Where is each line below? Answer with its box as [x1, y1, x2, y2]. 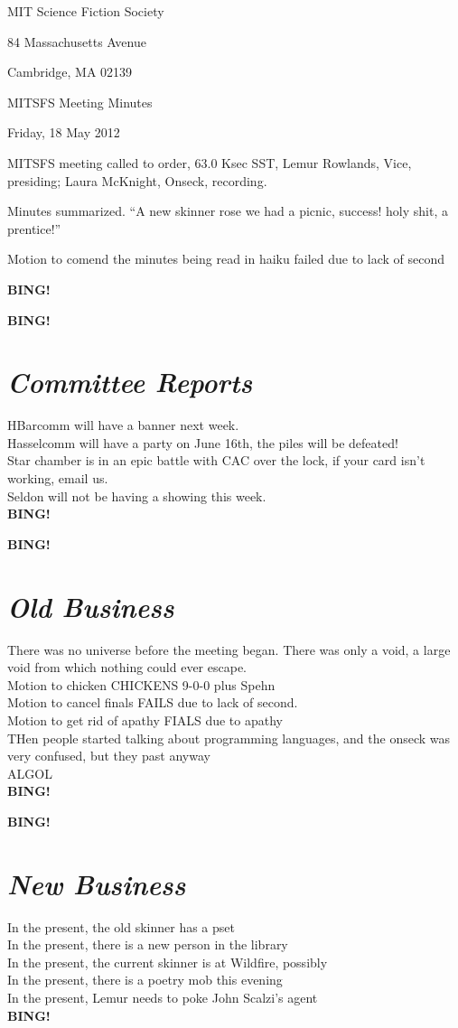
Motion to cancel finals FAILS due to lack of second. [7, 693, 298, 712]
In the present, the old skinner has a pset [7, 917, 235, 936]
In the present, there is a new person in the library [7, 935, 288, 954]
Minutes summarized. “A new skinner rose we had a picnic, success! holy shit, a [7, 201, 448, 220]
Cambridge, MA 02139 [7, 62, 133, 81]
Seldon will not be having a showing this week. [7, 486, 266, 505]
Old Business [7, 587, 174, 625]
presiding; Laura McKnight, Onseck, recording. [7, 171, 267, 190]
